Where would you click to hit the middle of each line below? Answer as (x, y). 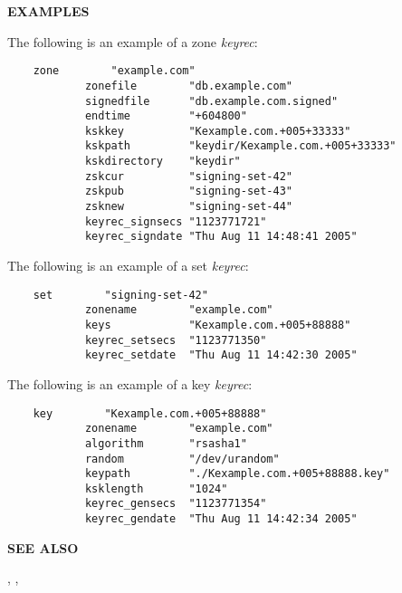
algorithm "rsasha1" (166, 443)
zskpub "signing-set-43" (188, 191)
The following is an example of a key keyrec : (130, 383)
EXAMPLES (48, 11)
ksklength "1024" (156, 488)
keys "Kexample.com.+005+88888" (218, 325)
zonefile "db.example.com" (188, 86)
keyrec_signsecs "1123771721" (176, 221)
